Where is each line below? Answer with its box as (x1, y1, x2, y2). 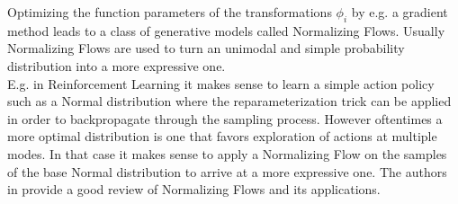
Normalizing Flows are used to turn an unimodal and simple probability (7, 39, 405, 58)
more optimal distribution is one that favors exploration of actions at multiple (7, 127, 437, 146)
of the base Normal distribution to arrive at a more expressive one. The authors (7, 162, 447, 181)
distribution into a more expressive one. (7, 56, 226, 75)
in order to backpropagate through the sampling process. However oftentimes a (7, 109, 443, 128)
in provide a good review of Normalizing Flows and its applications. (7, 180, 381, 199)
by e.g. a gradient (351, 3, 448, 21)
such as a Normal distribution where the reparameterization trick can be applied (7, 92, 452, 111)
